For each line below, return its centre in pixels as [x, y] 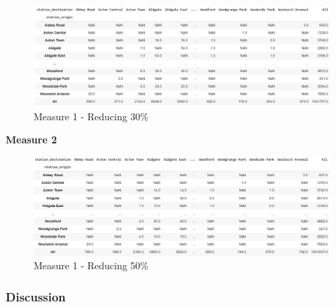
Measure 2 [31, 140]
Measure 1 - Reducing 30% [91, 116]
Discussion [36, 297]
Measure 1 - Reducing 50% [91, 265]
